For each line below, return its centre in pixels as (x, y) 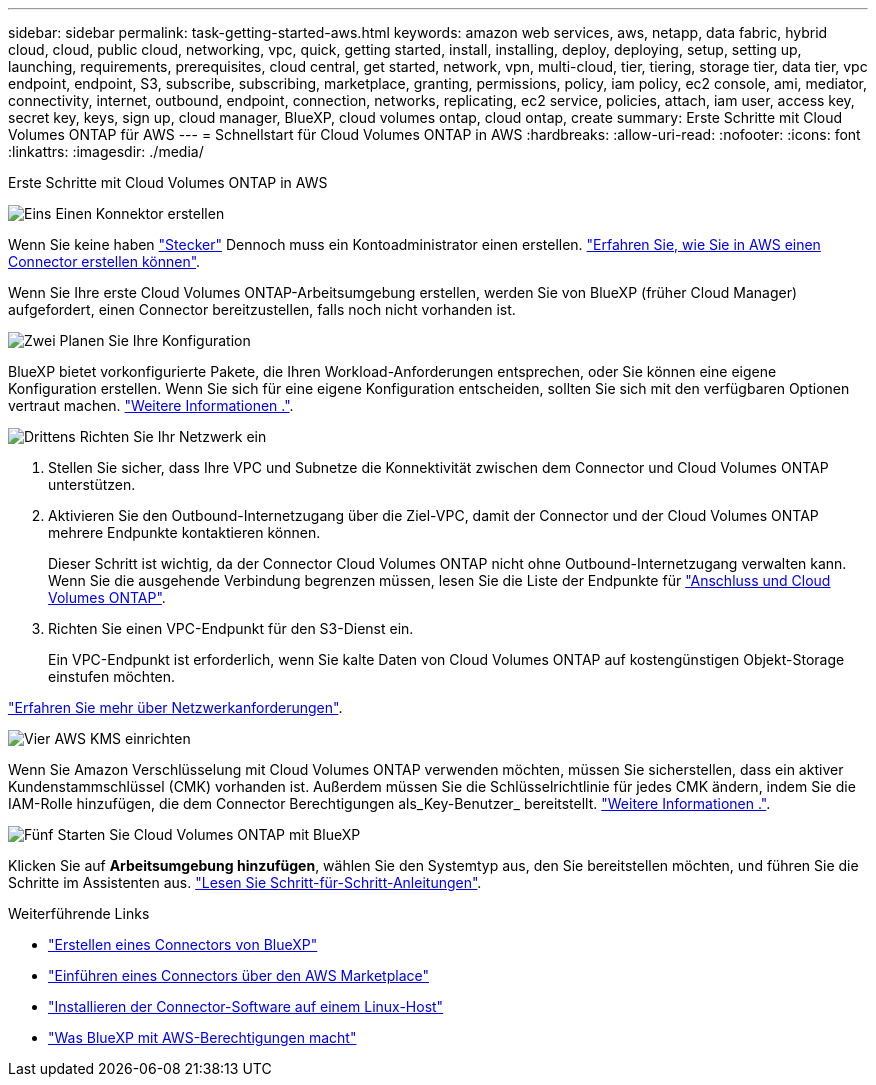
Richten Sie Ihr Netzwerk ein (173, 436)
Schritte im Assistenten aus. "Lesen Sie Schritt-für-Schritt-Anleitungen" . (245, 882)
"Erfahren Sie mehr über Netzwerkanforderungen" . (175, 707)
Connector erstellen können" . (104, 261)
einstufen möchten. (112, 676)
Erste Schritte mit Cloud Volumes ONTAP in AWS (168, 182)
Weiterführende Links (79, 913)
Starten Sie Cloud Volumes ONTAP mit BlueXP (209, 834)
